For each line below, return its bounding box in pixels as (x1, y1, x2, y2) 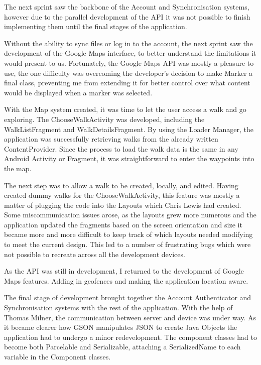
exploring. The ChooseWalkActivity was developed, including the (4, 113, 205, 124)
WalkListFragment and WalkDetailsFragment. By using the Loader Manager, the (4, 124, 254, 134)
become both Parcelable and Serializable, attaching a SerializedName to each (4, 341, 241, 352)
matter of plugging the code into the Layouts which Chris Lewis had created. (4, 199, 241, 210)
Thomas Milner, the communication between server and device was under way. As (4, 312, 256, 322)
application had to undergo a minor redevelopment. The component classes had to (4, 331, 257, 342)
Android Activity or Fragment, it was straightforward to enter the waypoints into (4, 153, 254, 164)
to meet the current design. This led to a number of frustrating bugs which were (4, 239, 251, 250)
